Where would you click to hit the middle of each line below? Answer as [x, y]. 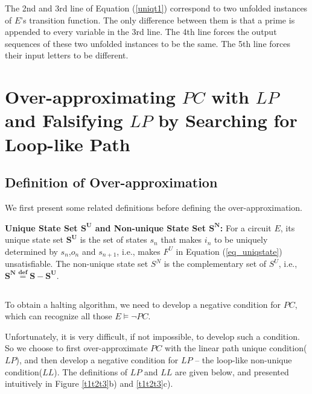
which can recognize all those [59, 316]
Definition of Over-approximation [111, 182]
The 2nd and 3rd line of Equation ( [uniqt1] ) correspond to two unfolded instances [156, 8]
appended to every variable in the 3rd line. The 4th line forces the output [141, 32]
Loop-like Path [68, 144]
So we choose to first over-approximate [76, 348]
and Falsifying [64, 120]
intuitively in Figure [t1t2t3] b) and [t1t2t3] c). [89, 383]
